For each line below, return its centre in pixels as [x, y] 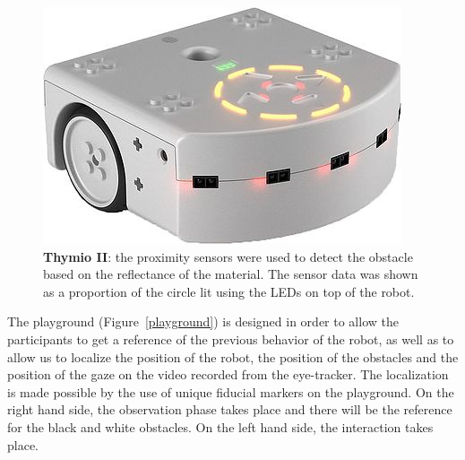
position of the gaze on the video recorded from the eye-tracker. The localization [228, 374]
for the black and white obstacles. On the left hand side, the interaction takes [220, 426]
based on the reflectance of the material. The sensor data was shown [231, 274]
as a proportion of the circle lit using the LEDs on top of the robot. [229, 291]
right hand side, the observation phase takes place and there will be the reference [230, 409]
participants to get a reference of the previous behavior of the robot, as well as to [231, 338]
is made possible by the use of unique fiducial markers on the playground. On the [231, 391]
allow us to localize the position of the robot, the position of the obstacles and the [233, 356]
